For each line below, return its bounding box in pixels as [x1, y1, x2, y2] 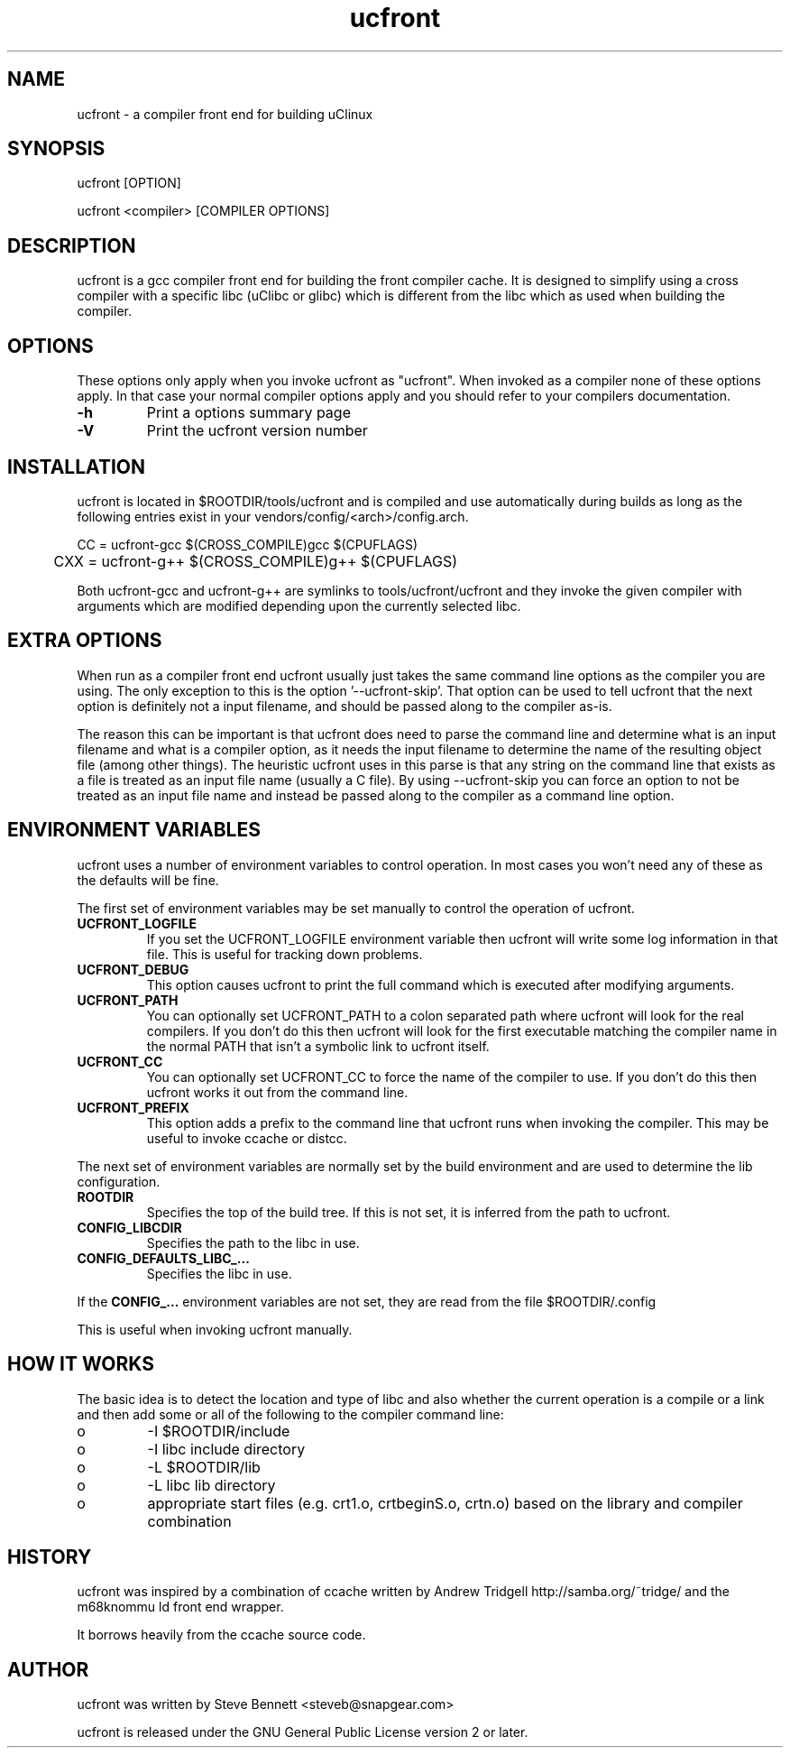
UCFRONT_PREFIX [77, 1099, 189, 1115]
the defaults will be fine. [77, 872, 219, 888]
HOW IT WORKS [7, 1353, 154, 1376]
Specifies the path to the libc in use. [146, 1234, 360, 1251]
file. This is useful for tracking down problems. [146, 946, 423, 962]
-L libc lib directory [147, 1475, 276, 1494]
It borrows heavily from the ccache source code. [77, 1627, 366, 1643]
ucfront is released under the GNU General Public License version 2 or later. [77, 1724, 528, 1741]
